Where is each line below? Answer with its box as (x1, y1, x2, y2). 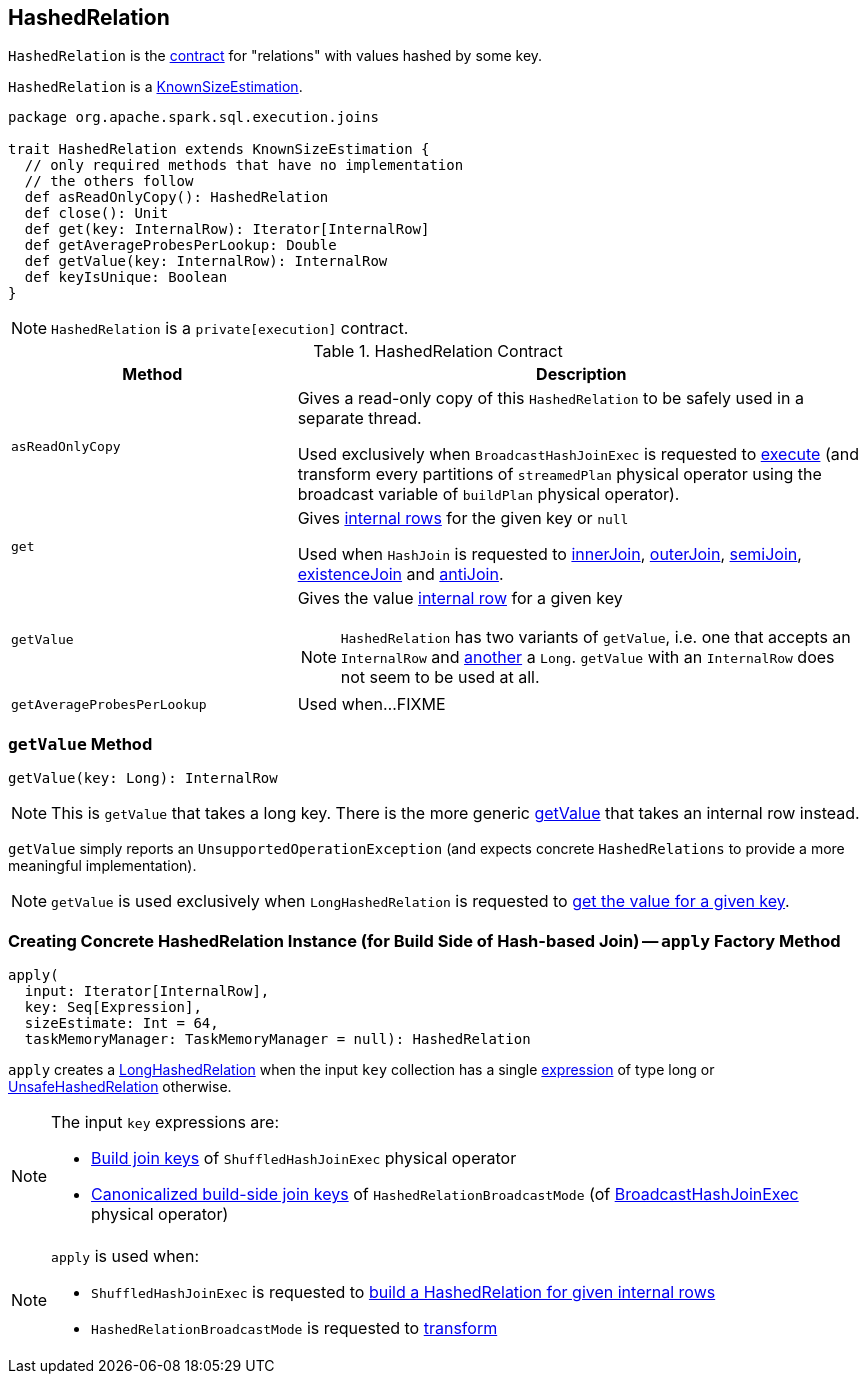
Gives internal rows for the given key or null (297, 508, 629, 529)
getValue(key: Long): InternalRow (8, 770, 278, 787)
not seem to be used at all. (340, 667, 540, 688)
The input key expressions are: (51, 1111, 280, 1132)
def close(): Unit (24, 205, 169, 222)
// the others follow (24, 173, 194, 190)
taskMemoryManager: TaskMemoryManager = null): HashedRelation (24, 1030, 531, 1047)
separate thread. (297, 408, 422, 429)
